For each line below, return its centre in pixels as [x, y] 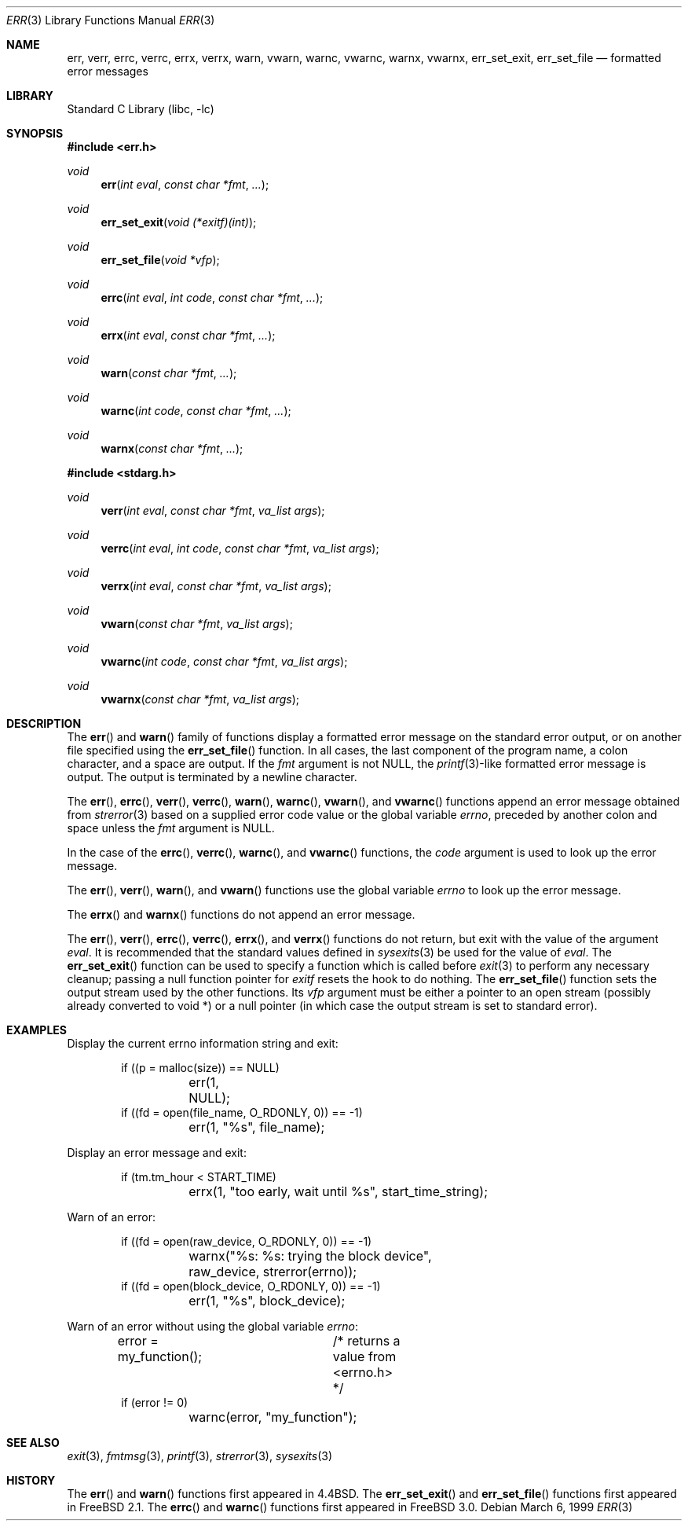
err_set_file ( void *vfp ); [160, 260]
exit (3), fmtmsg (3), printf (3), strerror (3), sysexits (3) [200, 1456]
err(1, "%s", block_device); [267, 1301]
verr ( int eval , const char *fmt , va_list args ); [213, 510]
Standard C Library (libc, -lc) [141, 109]
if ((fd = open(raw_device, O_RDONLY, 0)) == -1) [247, 1241]
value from [364, 1356]
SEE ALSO [33, 1443]
